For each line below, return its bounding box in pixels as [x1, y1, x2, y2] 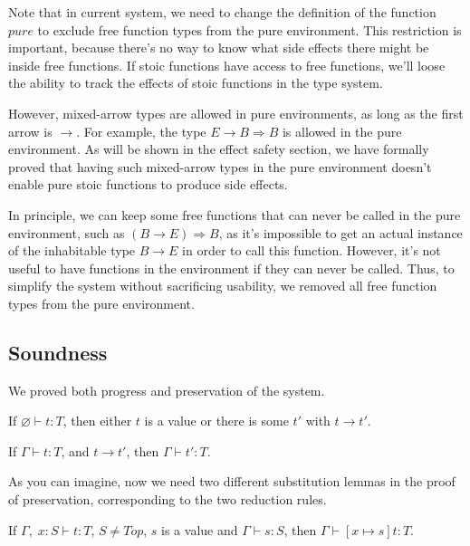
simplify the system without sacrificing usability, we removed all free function [8, 276, 437, 295]
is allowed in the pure [282, 121, 402, 140]
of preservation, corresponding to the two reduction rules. [8, 490, 327, 509]
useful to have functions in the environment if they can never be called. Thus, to [8, 258, 455, 277]
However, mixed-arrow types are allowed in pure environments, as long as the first [8, 103, 464, 122]
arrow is [8, 121, 53, 140]
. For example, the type [76, 121, 206, 140]
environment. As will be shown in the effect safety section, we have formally [8, 139, 429, 158]
